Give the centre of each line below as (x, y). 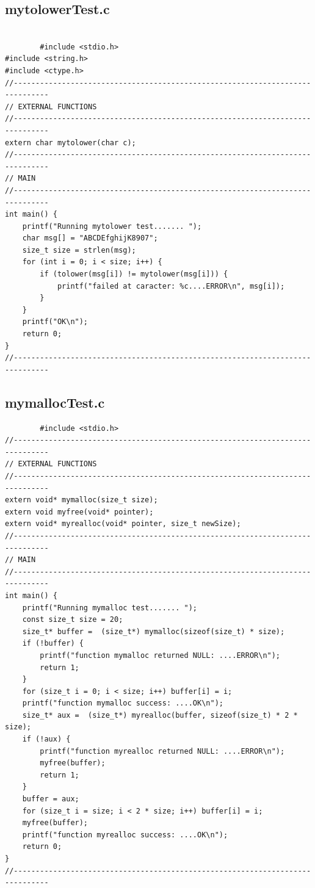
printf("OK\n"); (55, 322)
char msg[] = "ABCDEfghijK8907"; (90, 238)
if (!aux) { (46, 739)
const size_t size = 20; (73, 620)
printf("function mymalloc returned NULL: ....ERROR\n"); (160, 655)
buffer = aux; (51, 799)
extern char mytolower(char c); (71, 143)
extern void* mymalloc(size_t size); (81, 500)
